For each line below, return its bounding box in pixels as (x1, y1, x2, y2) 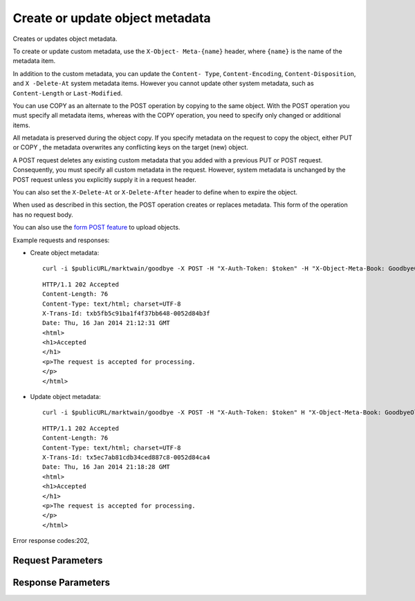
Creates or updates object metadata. (12, 35, 118, 43)
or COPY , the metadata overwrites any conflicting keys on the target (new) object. (12, 143, 248, 151)
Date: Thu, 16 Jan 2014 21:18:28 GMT (42, 463, 171, 471)
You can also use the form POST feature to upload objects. (12, 223, 181, 232)
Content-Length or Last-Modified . (12, 89, 123, 97)
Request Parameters (12, 554, 103, 566)
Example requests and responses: (12, 236, 110, 244)
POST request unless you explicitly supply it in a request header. (12, 175, 196, 183)
